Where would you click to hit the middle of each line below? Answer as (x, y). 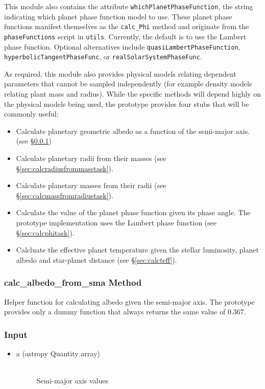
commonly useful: (31, 114)
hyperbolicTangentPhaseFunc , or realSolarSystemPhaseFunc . (103, 56)
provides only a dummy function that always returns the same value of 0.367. (125, 312)
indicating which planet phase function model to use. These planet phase (118, 16)
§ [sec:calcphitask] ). (45, 232)
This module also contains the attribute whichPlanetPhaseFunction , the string (129, 6)
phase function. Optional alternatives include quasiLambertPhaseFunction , (122, 46)
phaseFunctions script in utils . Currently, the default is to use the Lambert (125, 36)
